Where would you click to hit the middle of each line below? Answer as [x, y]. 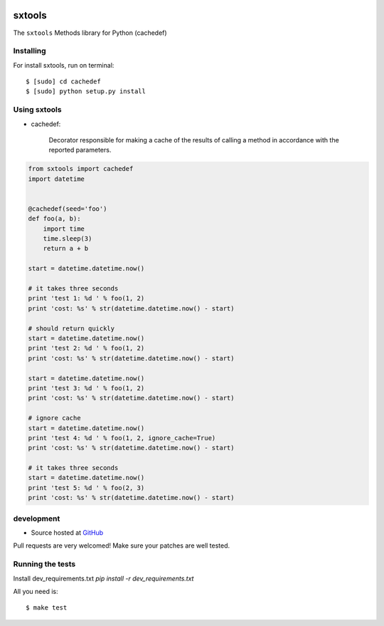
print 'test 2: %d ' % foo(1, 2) [86, 348]
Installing [30, 51]
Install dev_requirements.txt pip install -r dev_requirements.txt [103, 578]
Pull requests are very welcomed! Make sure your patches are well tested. [122, 546]
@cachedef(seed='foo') [68, 209]
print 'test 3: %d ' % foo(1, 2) [86, 388]
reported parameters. [80, 150]
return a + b [66, 249]
